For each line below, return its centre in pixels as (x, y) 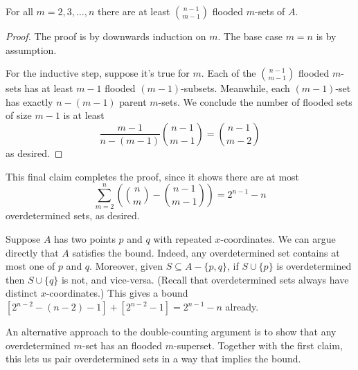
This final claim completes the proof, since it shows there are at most (153, 176)
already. (242, 307)
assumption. (31, 49)
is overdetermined (314, 266)
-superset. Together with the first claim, (258, 345)
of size (19, 115)
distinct (21, 293)
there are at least (134, 11)
